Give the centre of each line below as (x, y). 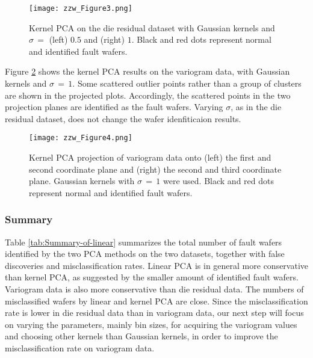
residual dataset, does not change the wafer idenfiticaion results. (123, 118)
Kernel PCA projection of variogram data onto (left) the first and (150, 157)
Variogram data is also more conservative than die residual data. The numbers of (154, 289)
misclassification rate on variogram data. (80, 348)
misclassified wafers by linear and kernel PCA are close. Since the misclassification (156, 301)
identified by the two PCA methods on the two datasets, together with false (145, 254)
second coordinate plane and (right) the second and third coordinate (155, 169)
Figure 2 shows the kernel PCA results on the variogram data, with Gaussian (147, 71)
